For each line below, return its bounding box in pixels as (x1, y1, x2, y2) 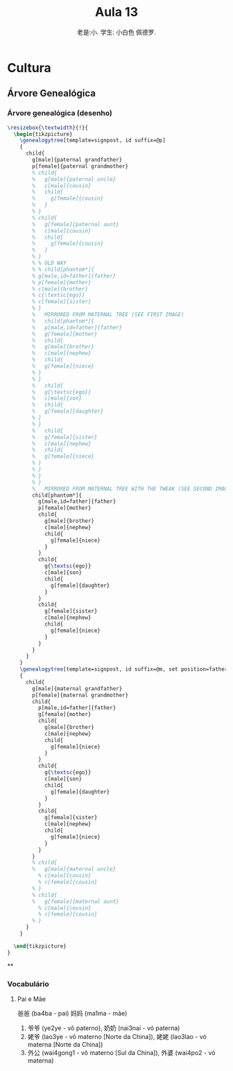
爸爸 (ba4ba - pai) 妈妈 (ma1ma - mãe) (17, 1009, 128, 1017)
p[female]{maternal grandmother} (32, 692, 129, 699)
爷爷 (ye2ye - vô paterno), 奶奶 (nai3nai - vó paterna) (27, 1024, 180, 1032)
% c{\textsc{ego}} (32, 292, 85, 299)
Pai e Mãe (17, 995, 46, 1003)
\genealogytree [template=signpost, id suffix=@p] (19, 137, 166, 144)
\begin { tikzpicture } (13, 130, 73, 137)
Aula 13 (94, 4, 139, 20)
